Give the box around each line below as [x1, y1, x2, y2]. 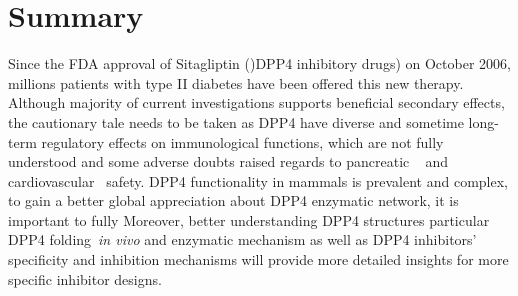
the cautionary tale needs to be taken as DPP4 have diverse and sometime [8, 111, 464, 132]
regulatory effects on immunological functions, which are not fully [41, 131, 444, 152]
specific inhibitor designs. [8, 268, 162, 289]
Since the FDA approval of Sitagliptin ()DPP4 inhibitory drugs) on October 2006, [8, 53, 511, 74]
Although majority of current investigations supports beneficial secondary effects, [8, 92, 505, 113]
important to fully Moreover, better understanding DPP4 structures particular [8, 209, 490, 230]
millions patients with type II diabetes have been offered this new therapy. [8, 72, 464, 93]
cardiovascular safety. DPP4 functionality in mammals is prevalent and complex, [8, 170, 508, 191]
